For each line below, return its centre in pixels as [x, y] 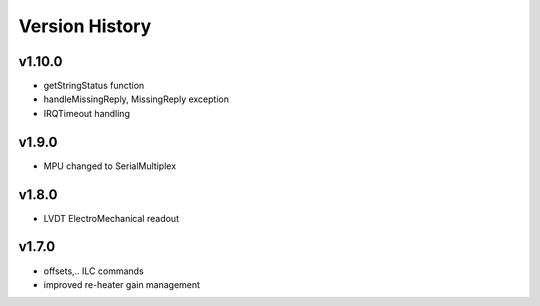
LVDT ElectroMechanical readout [111, 218]
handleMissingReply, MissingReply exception [136, 99]
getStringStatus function [94, 86]
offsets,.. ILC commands [93, 271]
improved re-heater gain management [121, 284]
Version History [85, 26]
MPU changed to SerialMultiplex [110, 166]
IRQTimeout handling [86, 113]
